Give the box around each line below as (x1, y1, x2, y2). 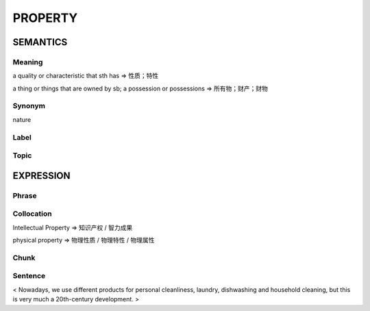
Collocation (12, 209, 52, 219)
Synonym (12, 101, 46, 111)
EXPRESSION (12, 170, 71, 182)
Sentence (12, 271, 46, 281)
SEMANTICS (12, 36, 68, 48)
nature (12, 115, 32, 123)
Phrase (12, 190, 37, 200)
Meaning (12, 57, 43, 66)
